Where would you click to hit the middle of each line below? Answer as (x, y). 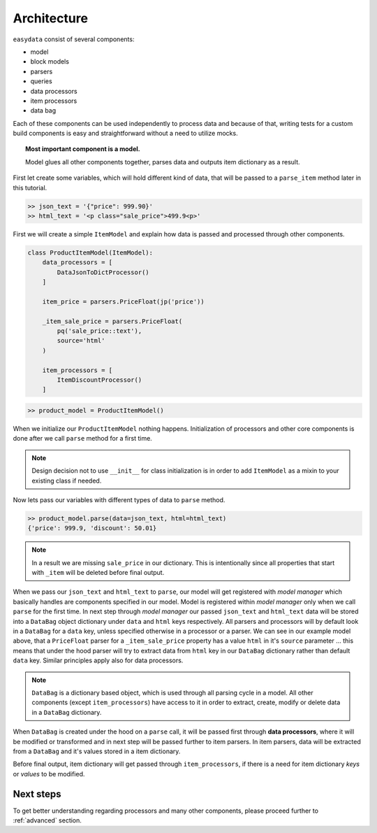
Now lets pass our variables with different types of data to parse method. (119, 499)
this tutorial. (30, 187)
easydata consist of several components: (74, 39)
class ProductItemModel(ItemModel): (90, 252)
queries (41, 81)
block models (50, 62)
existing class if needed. (67, 480)
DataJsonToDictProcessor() (103, 272)
